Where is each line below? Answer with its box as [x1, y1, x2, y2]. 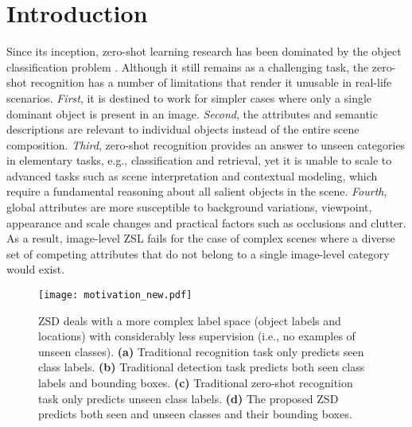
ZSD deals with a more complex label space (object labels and [38, 312, 341, 328]
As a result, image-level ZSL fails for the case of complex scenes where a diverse [6, 230, 395, 246]
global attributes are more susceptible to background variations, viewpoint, [6, 199, 372, 215]
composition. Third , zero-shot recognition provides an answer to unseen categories [6, 136, 406, 153]
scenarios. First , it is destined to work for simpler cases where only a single [6, 89, 372, 106]
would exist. [6, 261, 65, 278]
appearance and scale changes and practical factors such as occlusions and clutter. [6, 214, 406, 231]
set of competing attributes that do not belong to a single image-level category [6, 245, 390, 262]
